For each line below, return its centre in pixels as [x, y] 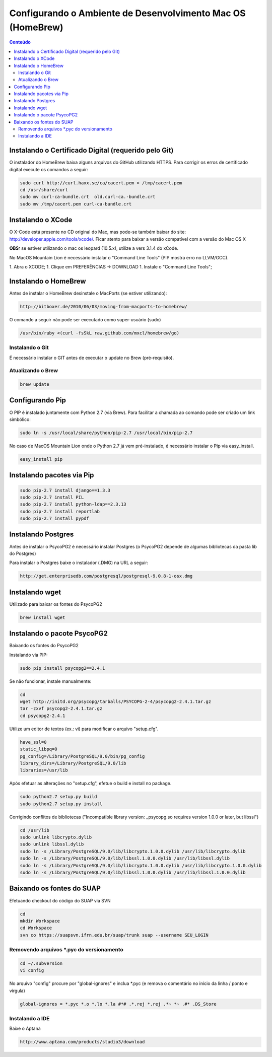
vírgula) [17, 991]
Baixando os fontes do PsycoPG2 [44, 646]
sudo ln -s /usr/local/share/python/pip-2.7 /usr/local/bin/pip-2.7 [106, 433]
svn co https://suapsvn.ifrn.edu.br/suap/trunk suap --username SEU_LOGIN [114, 935]
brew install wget [43, 617]
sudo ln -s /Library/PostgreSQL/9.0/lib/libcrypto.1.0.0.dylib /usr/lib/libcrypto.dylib [133, 851]
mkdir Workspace [40, 921]
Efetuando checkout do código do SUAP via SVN [60, 900]
